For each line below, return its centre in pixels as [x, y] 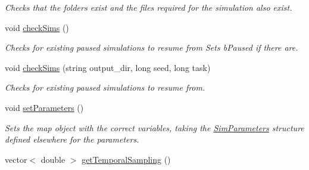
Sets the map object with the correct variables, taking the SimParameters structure [154, 127]
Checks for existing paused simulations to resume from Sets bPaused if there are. [152, 47]
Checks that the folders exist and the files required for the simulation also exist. [149, 7]
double [53, 159]
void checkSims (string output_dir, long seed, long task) [108, 67]
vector [16, 159]
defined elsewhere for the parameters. [72, 139]
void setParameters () [44, 107]
